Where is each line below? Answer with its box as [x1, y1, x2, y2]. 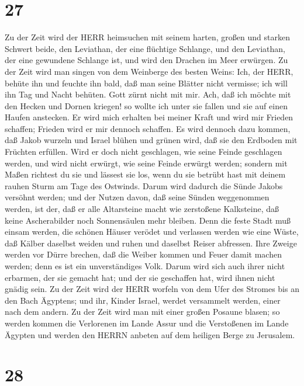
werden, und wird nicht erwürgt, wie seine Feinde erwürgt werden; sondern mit [5, 157, 288, 169]
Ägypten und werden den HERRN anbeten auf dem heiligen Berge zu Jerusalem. [5, 328, 295, 340]
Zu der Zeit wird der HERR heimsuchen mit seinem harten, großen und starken [5, 31, 290, 43]
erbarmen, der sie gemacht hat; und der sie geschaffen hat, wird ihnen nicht [5, 271, 275, 283]
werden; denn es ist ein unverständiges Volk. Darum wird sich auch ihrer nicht [5, 260, 285, 272]
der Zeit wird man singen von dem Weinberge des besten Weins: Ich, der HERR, [5, 65, 293, 77]
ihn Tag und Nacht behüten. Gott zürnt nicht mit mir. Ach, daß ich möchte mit [5, 88, 291, 100]
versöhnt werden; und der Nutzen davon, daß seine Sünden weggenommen [5, 191, 270, 203]
